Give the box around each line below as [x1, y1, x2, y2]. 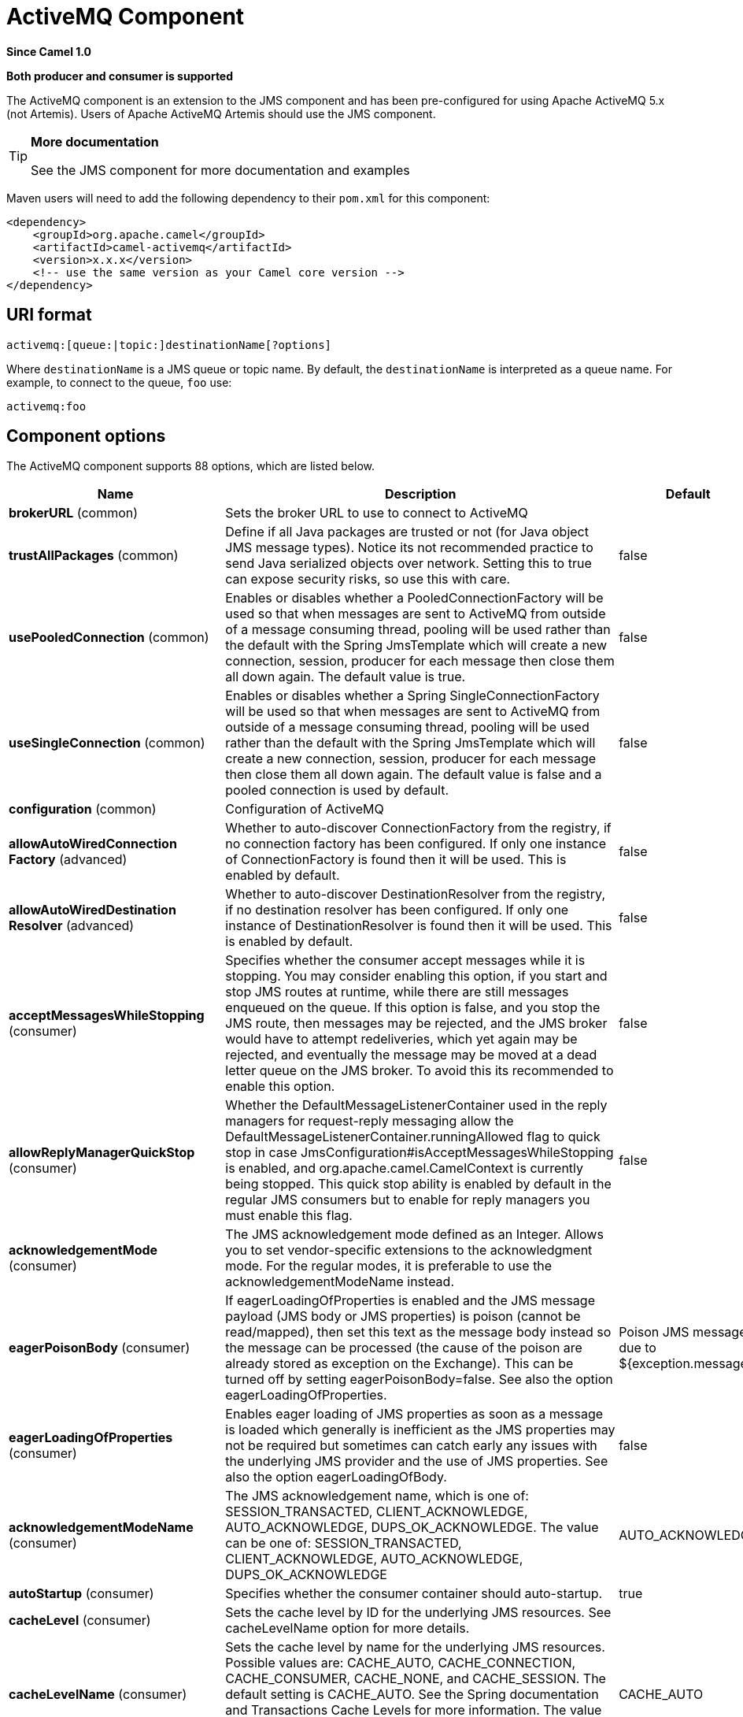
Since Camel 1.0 [6, 44, 92, 58]
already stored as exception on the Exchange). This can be [225, 1355, 574, 1372]
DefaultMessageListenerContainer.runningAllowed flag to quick [225, 1129, 601, 1145]
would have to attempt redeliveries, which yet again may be [225, 1031, 578, 1048]
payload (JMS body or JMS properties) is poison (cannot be [225, 1308, 581, 1325]
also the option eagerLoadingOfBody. [225, 1469, 447, 1485]
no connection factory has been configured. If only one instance [225, 836, 606, 852]
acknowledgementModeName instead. [225, 1274, 455, 1290]
